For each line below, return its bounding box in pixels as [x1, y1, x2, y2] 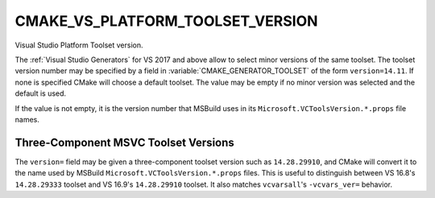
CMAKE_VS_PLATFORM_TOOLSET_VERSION [14, 12, 318, 30]
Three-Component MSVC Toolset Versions [14, 135, 235, 149]
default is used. [14, 89, 67, 98]
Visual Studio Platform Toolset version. [14, 40, 144, 50]
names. [14, 114, 39, 124]
